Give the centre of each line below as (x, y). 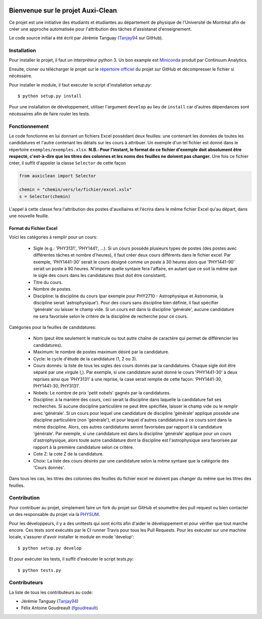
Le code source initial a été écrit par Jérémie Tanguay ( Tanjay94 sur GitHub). (86, 38)
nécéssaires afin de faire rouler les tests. (50, 114)
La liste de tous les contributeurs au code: (51, 592)
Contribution (24, 498)
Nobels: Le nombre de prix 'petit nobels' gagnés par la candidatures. (102, 393)
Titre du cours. (48, 282)
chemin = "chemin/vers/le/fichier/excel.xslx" (75, 190)
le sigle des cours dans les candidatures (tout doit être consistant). (100, 275)
